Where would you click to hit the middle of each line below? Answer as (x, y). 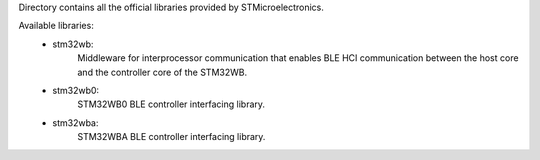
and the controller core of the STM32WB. (162, 72)
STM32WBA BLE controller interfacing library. (171, 137)
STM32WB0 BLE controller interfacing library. (171, 104)
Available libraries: (56, 26)
